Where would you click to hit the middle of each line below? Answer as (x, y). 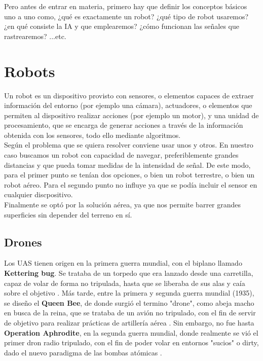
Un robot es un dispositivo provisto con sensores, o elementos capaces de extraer (129, 95)
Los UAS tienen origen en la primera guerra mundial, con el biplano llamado (123, 263)
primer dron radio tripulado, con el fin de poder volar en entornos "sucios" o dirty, (131, 342)
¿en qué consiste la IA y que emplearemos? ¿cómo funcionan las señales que (122, 26)
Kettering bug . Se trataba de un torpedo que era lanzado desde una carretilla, (129, 273)
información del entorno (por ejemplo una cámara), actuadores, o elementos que (128, 105)
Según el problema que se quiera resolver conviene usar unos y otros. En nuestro (129, 145)
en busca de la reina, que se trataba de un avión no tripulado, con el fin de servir (130, 313)
